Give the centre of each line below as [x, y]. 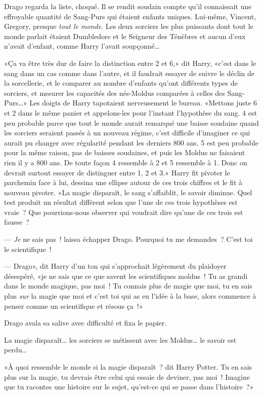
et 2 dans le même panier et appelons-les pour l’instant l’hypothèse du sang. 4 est [130, 112]
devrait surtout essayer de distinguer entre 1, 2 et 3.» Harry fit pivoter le [117, 172]
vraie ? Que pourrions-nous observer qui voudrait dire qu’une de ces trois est [124, 212]
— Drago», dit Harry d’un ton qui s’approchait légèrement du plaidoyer [115, 266]
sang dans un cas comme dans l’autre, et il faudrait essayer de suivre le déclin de [129, 73]
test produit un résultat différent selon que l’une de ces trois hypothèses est [121, 202]
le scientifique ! [28, 249]
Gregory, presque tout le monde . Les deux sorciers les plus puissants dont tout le [129, 26]
